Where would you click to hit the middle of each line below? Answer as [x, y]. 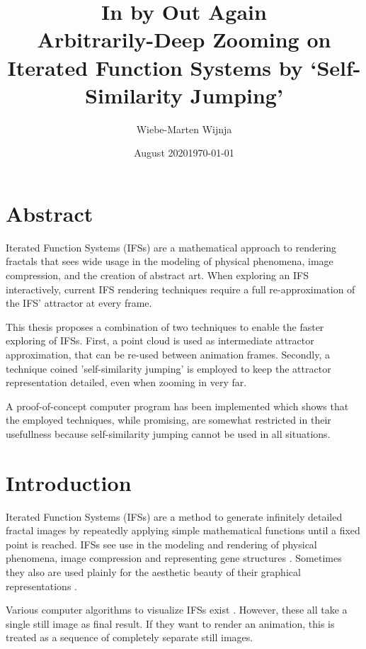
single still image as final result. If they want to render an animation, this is [170, 623]
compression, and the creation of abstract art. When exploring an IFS [158, 275]
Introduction [69, 482]
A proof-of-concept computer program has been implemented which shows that [177, 406]
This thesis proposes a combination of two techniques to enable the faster [165, 326]
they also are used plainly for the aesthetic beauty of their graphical [153, 572]
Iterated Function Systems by [155, 67]
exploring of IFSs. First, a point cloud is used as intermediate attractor [160, 340]
